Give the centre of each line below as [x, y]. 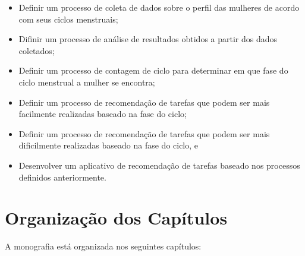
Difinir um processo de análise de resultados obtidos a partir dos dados [148, 39]
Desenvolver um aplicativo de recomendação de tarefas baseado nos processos [159, 165]
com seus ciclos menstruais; [68, 19]
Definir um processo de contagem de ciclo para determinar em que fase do [153, 70]
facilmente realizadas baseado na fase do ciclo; [103, 114]
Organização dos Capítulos [116, 218]
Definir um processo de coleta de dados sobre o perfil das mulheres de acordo [159, 7]
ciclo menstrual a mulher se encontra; [87, 82]
